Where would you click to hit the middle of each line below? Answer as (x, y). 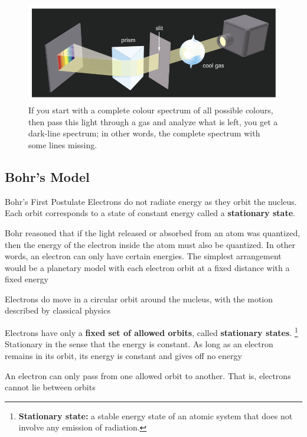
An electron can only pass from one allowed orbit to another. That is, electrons (148, 375)
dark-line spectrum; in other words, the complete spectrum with (144, 133)
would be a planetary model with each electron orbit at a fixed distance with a (147, 267)
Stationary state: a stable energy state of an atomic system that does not (156, 415)
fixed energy (27, 279)
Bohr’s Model (47, 176)
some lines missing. (63, 144)
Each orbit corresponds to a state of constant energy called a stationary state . (150, 213)
